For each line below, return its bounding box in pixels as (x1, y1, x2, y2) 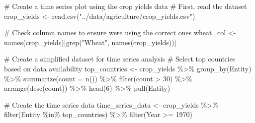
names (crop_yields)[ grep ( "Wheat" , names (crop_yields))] (4, 37, 176, 47)
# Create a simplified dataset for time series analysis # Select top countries (4, 54, 236, 64)
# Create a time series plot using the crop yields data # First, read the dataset (4, 1, 247, 11)
